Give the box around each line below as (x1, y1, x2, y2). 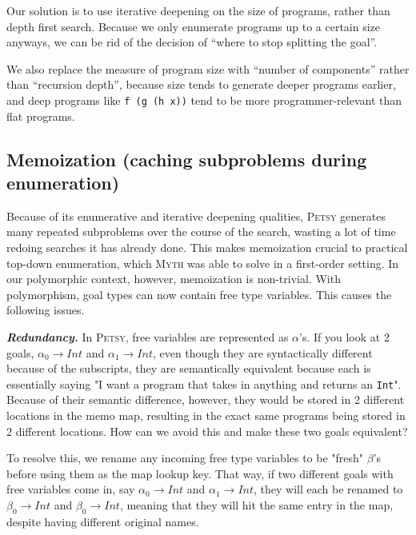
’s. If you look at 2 (299, 328, 390, 345)
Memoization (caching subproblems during (6, 146, 367, 171)
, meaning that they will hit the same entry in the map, (119, 496, 394, 513)
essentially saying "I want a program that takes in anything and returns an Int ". (6, 375, 402, 392)
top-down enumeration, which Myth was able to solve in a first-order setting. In (6, 254, 399, 271)
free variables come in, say (6, 481, 135, 497)
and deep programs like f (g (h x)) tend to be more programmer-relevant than (6, 91, 402, 108)
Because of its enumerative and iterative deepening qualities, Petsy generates (6, 207, 386, 224)
